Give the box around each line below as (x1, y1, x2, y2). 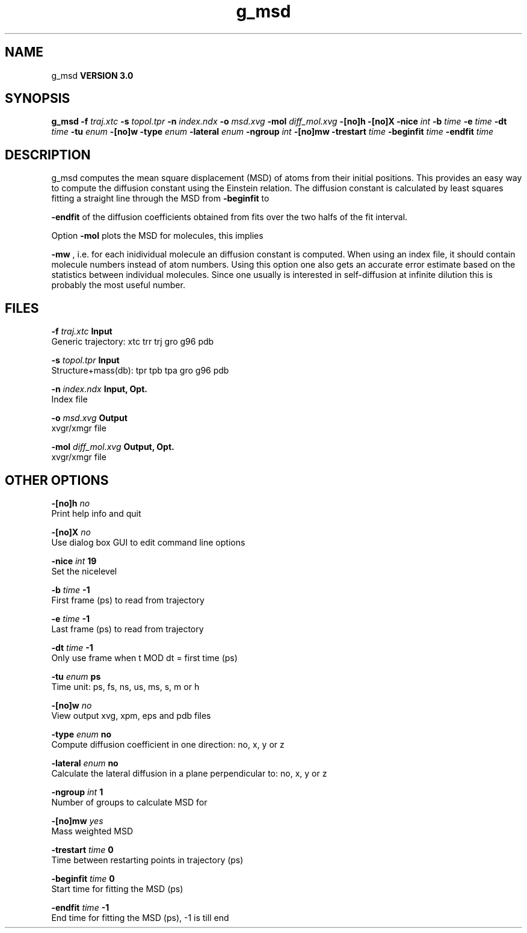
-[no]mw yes (51, 815, 103, 826)
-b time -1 (51, 584, 90, 595)
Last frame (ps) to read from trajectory (51, 623, 204, 634)
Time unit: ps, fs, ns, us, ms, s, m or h (51, 681, 200, 692)
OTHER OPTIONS (5, 472, 109, 488)
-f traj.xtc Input (51, 326, 112, 337)
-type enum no (51, 728, 112, 739)
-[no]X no (51, 526, 91, 537)
